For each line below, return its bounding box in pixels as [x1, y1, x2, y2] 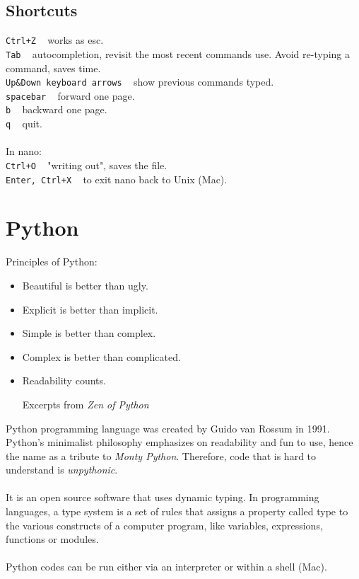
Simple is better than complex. [22, 326, 156, 340]
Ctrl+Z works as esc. [6, 33, 104, 47]
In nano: [6, 144, 42, 159]
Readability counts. [22, 373, 106, 388]
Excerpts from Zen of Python [22, 396, 149, 411]
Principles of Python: [6, 254, 98, 269]
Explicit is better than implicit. [22, 302, 158, 316]
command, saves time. [6, 60, 101, 75]
